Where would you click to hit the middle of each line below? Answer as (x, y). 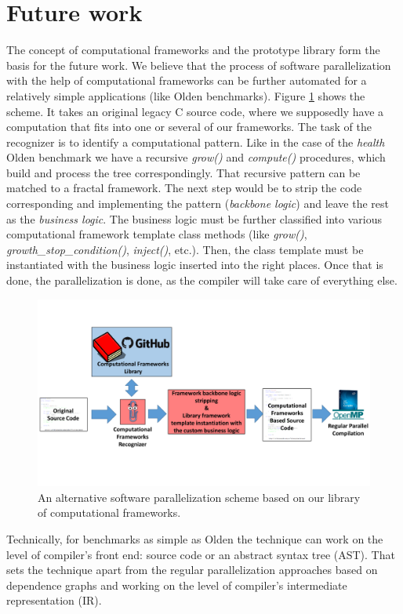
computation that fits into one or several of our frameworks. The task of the (189, 127)
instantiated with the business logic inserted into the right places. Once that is (195, 265)
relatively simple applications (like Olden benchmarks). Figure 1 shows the (186, 95)
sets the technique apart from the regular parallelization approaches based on (192, 570)
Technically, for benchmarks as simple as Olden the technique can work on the (195, 538)
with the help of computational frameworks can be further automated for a (187, 80)
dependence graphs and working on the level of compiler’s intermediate (177, 585)
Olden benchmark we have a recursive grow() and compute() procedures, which (196, 157)
